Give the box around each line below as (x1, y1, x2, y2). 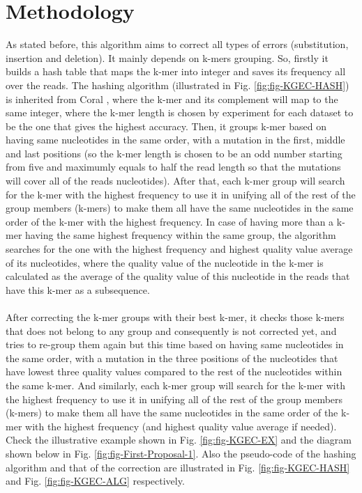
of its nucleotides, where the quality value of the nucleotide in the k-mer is (6, 255, 324, 269)
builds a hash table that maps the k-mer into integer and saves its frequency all (6, 64, 346, 79)
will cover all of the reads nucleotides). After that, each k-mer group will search (6, 173, 345, 188)
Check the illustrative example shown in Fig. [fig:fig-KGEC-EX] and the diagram (6, 432, 352, 447)
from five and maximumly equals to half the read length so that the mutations (6, 159, 341, 174)
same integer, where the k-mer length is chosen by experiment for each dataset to (6, 105, 354, 120)
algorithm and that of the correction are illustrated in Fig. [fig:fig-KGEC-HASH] (6, 460, 350, 474)
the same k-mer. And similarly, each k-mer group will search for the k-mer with (6, 377, 345, 392)
